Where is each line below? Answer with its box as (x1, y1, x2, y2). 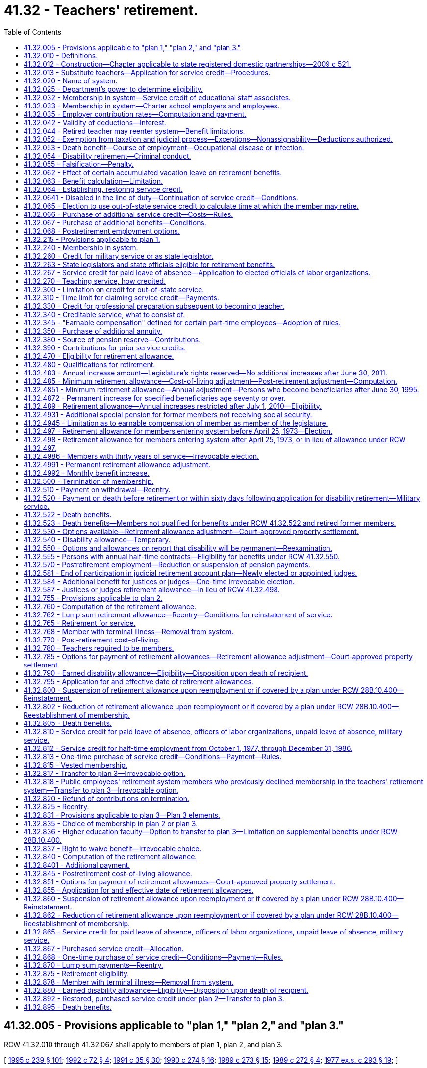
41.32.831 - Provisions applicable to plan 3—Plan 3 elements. (24, 810, 221, 819)
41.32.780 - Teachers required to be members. (24, 643, 174, 652)
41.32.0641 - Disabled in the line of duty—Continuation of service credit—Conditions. (24, 193, 298, 202)
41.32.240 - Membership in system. (24, 243, 138, 252)
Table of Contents (4, 27, 62, 36)
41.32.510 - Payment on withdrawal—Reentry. (24, 485, 171, 494)
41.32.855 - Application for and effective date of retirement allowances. (24, 885, 254, 894)
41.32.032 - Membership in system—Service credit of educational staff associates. (24, 93, 291, 102)
